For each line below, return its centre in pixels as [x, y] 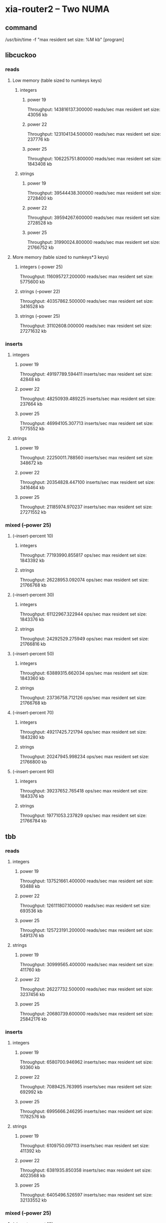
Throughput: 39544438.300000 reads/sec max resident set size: [94, 193]
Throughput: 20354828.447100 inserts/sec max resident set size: [87, 482]
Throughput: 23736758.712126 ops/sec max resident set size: [83, 698]
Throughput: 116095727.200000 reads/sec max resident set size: [86, 276]
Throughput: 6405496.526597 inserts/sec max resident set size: [86, 1195]
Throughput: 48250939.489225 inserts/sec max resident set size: [88, 399]
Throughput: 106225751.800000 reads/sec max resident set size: [94, 159]
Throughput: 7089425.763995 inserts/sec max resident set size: [86, 1087]
